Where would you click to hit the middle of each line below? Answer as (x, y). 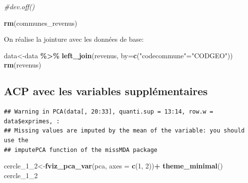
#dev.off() (19, 6)
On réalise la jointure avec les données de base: (74, 39)
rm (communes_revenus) (41, 23)
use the (16, 140)
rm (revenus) (23, 65)
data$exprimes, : (32, 121)
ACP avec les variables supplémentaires (106, 91)
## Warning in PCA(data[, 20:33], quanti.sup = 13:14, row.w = (109, 112)
